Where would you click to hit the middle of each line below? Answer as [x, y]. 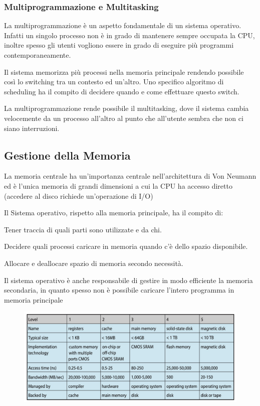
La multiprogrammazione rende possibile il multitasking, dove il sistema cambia [126, 108]
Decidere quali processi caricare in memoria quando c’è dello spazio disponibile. [126, 246]
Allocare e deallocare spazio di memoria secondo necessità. [94, 263]
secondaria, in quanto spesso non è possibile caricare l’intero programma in [119, 290]
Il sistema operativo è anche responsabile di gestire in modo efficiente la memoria [128, 280]
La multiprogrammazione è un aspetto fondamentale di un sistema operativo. [123, 25]
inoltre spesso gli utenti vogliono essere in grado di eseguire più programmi [119, 45]
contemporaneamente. [38, 55]
